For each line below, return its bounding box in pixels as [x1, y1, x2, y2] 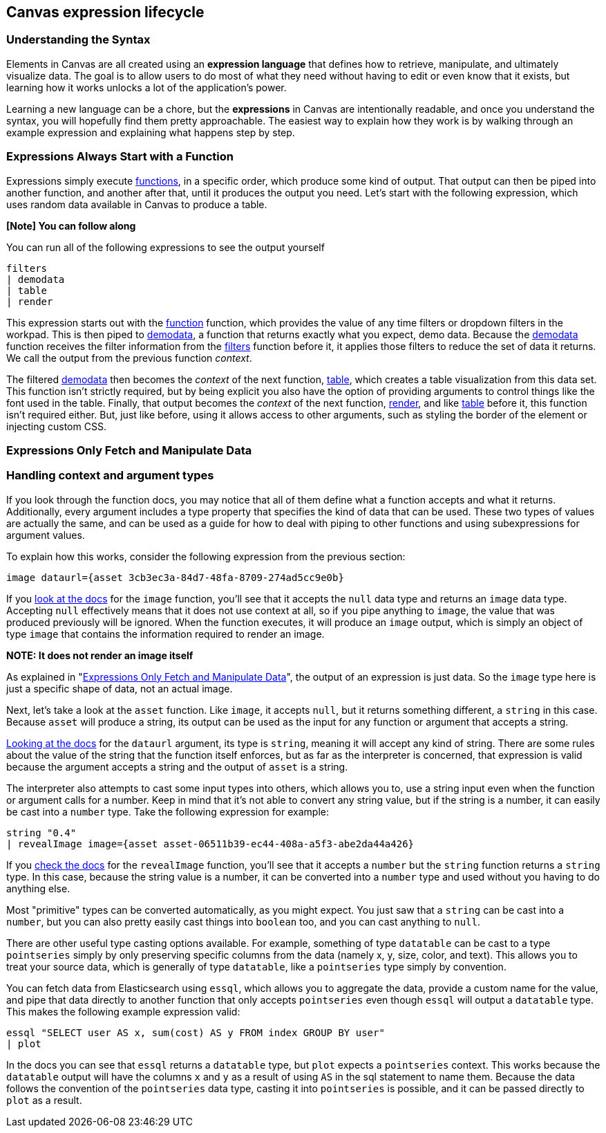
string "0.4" [6, 827, 77, 838]
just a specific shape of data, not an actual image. [6, 682, 233, 694]
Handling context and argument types [6, 468, 214, 483]
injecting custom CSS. [6, 420, 106, 432]
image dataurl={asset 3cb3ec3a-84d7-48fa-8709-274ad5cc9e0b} [6, 571, 344, 583]
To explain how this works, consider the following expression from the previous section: [6, 550, 406, 562]
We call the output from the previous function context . [6, 351, 252, 364]
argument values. [6, 528, 85, 541]
